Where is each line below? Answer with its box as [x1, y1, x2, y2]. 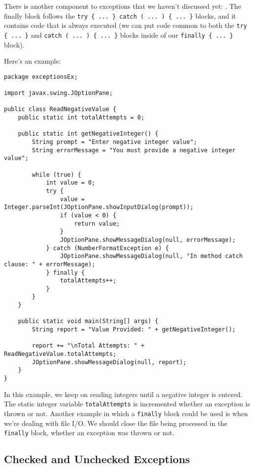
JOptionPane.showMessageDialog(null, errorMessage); [60, 236, 236, 243]
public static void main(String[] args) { [18, 318, 158, 325]
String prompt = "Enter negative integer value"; [32, 139, 197, 145]
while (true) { [32, 171, 81, 178]
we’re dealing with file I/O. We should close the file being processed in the [4, 418, 228, 428]
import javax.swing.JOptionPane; [4, 90, 113, 97]
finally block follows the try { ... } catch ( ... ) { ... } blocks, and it [4, 10, 236, 21]
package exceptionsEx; [4, 73, 78, 80]
